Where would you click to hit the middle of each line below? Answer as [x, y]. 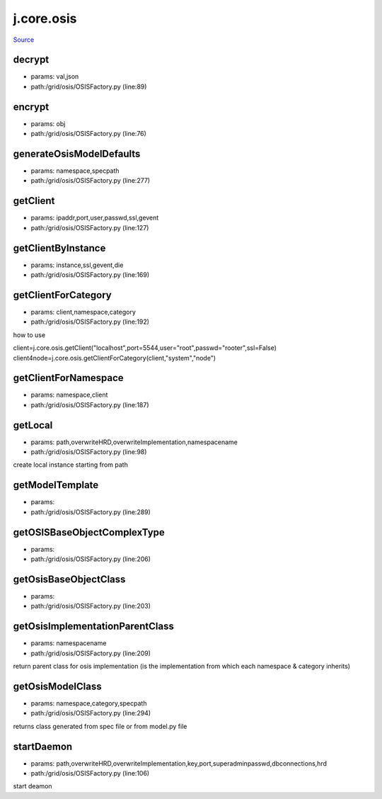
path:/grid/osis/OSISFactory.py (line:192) [90, 322]
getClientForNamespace [68, 378]
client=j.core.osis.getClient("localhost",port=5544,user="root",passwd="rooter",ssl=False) [145, 348]
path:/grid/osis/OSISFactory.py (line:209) [91, 653]
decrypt [31, 60]
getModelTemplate [56, 485]
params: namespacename [69, 643]
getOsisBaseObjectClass [69, 579]
